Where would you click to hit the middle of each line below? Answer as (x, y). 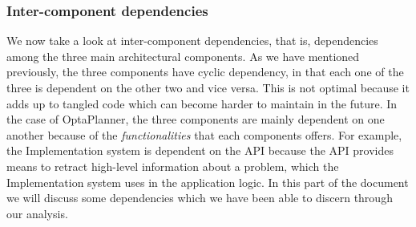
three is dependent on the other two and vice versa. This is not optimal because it (208, 87)
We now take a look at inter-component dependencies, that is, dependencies (192, 41)
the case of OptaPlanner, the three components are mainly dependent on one (196, 119)
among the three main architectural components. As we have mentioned (183, 56)
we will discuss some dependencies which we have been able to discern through (200, 198)
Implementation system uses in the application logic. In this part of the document (208, 182)
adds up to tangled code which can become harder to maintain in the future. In (202, 103)
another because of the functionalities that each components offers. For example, (204, 134)
